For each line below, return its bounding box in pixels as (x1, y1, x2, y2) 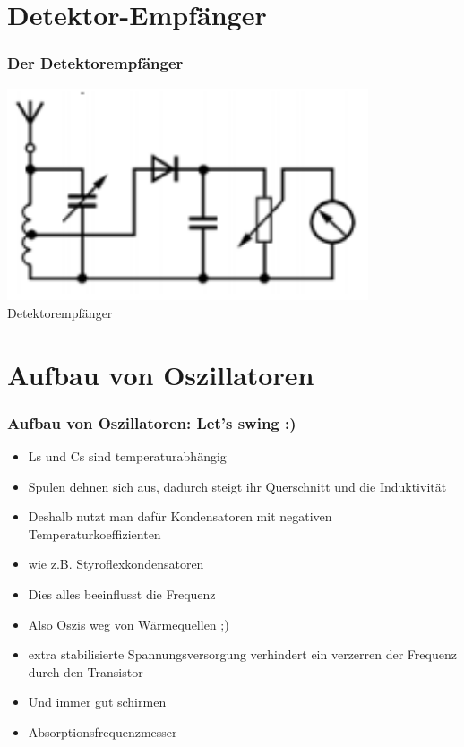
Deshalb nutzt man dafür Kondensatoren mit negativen (28, 507, 332, 526)
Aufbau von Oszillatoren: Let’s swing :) (7, 411, 296, 434)
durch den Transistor (28, 662, 143, 681)
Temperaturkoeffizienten (28, 524, 161, 543)
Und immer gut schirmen (28, 692, 167, 711)
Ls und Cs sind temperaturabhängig (28, 446, 227, 465)
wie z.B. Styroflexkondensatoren (28, 554, 204, 573)
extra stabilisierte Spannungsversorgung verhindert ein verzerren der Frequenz (28, 645, 457, 664)
